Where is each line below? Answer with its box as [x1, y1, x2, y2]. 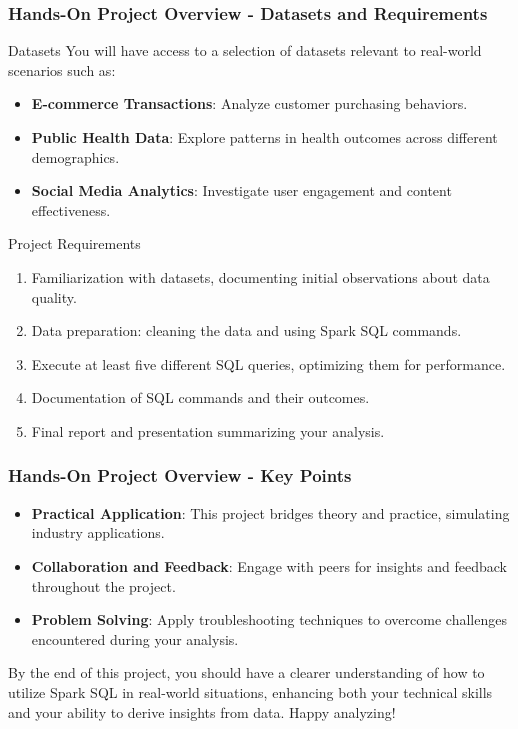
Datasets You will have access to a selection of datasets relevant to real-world [8, 40, 482, 61]
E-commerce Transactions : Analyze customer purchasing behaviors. [31, 93, 468, 114]
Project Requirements [8, 233, 141, 254]
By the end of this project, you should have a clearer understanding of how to [8, 662, 485, 683]
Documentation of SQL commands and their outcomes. [31, 387, 370, 408]
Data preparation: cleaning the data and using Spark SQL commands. [31, 320, 462, 341]
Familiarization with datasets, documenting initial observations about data [31, 266, 490, 287]
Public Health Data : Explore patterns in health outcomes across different [31, 127, 498, 147]
